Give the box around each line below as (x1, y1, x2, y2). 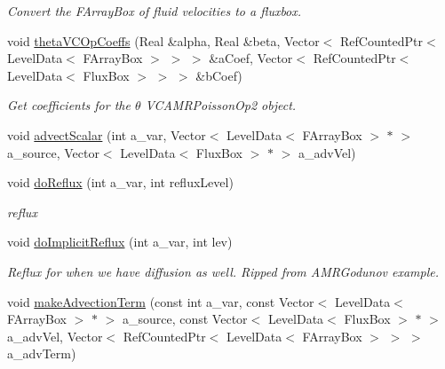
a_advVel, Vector (7, 326, 103, 345)
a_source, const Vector (122, 310, 248, 328)
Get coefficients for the (7, 96, 131, 114)
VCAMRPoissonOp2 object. (145, 96, 297, 114)
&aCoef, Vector (209, 49, 293, 67)
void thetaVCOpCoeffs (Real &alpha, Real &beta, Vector (7, 31, 320, 50)
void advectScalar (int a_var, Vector (7, 125, 206, 144)
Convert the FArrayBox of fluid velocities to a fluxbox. (7, 2, 302, 20)
